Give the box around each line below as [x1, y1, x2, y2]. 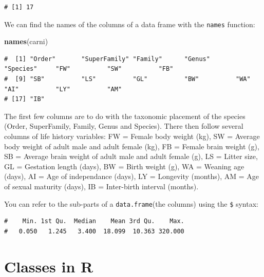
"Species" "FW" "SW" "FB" [4, 65, 174, 73]
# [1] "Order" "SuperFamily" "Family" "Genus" [4, 55, 210, 63]
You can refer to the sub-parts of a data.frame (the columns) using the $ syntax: [4, 198, 258, 209]
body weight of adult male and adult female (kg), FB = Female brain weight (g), [4, 141, 259, 151]
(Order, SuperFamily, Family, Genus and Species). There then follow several [4, 121, 243, 131]
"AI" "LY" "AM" [4, 85, 122, 93]
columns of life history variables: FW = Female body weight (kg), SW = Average [4, 131, 260, 141]
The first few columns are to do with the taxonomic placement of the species [4, 110, 246, 121]
